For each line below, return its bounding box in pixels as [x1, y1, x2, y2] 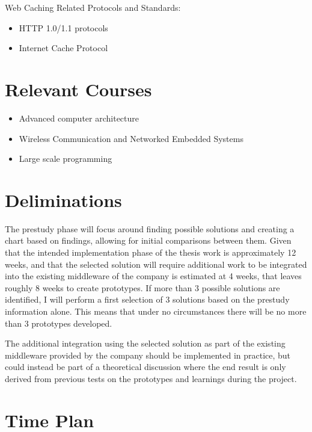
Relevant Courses [5, 76, 152, 101]
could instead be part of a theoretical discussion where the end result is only [5, 360, 286, 373]
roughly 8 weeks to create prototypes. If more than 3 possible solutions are [5, 281, 280, 294]
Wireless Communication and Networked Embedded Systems [19, 132, 243, 144]
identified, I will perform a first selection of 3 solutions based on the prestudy [5, 293, 290, 306]
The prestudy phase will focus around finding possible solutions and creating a [5, 222, 295, 235]
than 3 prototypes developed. [5, 316, 112, 329]
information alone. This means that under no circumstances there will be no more [5, 304, 307, 317]
